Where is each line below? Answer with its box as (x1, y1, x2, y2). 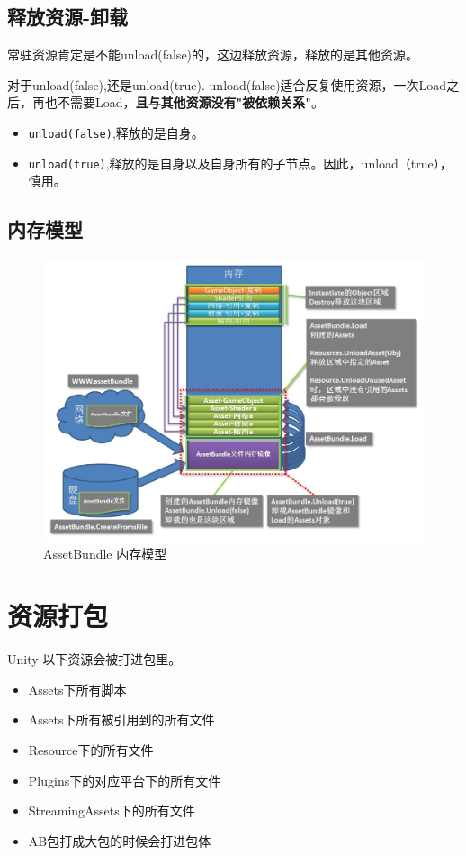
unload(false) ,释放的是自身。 (28, 123, 204, 141)
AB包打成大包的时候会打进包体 (28, 831, 211, 850)
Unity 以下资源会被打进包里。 (7, 650, 182, 669)
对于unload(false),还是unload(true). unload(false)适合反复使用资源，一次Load (7, 75, 447, 94)
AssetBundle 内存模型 (43, 544, 167, 563)
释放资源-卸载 (7, 3, 129, 31)
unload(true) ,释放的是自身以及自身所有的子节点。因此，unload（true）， (28, 153, 453, 172)
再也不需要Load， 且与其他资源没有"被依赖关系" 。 (31, 93, 325, 112)
